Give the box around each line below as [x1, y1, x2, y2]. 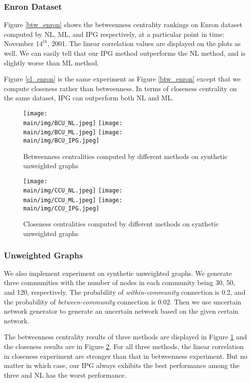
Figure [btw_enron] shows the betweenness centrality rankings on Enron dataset [4, 19, 243, 30]
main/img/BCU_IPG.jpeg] [23, 137, 100, 144]
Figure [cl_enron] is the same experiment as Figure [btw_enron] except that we [4, 74, 241, 84]
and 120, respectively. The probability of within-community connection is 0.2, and [4, 287, 246, 297]
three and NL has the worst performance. [4, 369, 127, 380]
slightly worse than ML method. [4, 57, 99, 67]
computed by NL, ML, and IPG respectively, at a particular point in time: [4, 29, 224, 39]
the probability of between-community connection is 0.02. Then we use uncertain [4, 296, 241, 306]
